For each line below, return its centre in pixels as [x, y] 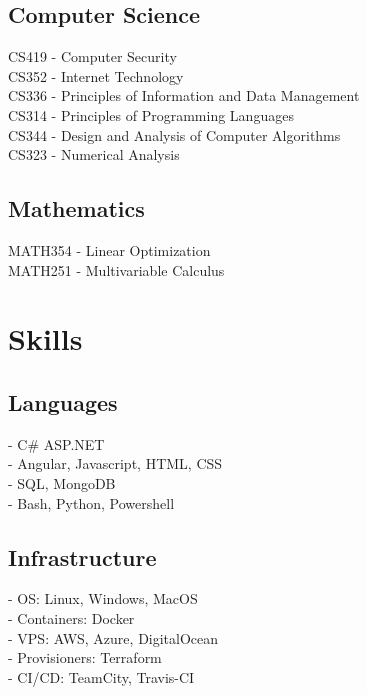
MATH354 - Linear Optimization [109, 249]
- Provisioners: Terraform [85, 657]
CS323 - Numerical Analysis [94, 154]
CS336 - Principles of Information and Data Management [184, 95]
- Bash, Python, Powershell [91, 502]
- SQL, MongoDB [62, 482]
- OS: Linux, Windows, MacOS [103, 598]
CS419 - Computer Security [92, 56]
